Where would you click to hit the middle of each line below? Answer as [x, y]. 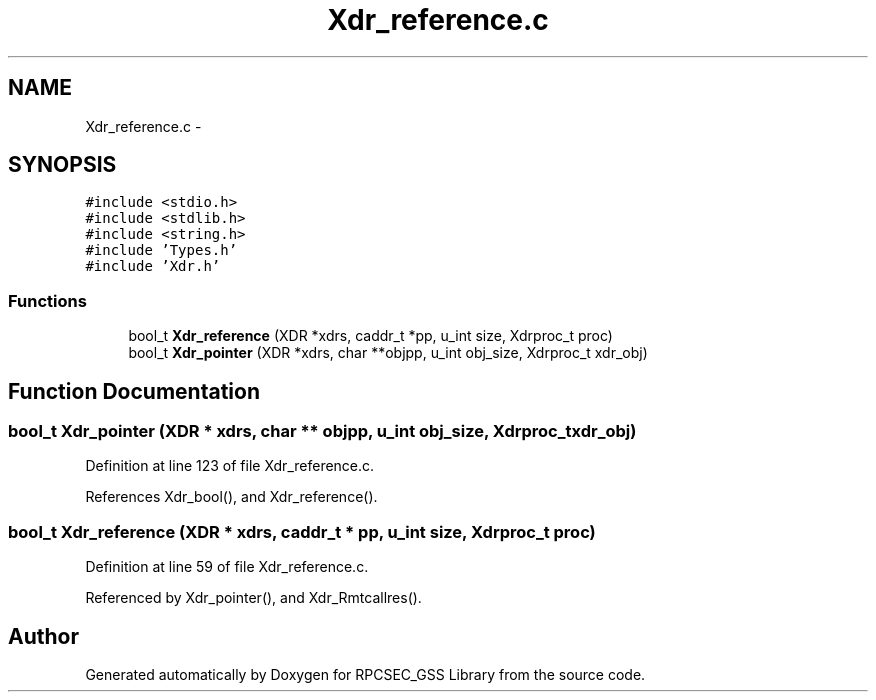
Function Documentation [134, 391]
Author [43, 636]
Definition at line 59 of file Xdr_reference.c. [227, 567]
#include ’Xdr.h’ [153, 266]
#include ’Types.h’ [161, 250]
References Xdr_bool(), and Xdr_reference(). [231, 497]
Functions [47, 300]
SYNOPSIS [62, 165]
